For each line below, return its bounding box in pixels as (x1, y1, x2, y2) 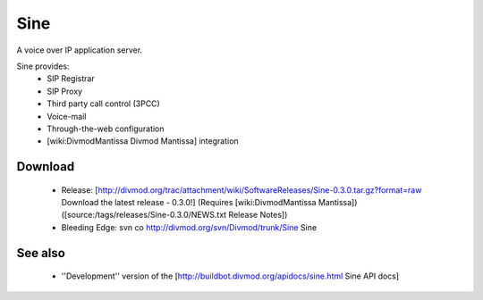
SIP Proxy (47, 86, 83, 96)
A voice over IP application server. (16, 45, 143, 55)
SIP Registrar (47, 73, 95, 84)
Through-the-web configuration (47, 123, 165, 134)
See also (16, 246, 66, 261)
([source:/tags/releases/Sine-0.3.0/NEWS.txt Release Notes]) (61, 210, 288, 221)
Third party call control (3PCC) (47, 98, 160, 109)
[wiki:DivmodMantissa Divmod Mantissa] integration (47, 136, 239, 146)
